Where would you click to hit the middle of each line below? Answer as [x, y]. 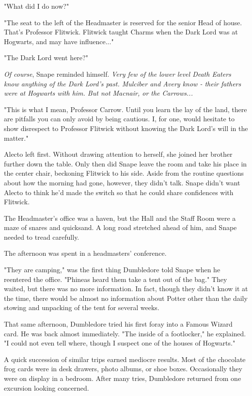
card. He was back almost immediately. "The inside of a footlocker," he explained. [125, 333]
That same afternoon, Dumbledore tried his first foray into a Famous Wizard [118, 324]
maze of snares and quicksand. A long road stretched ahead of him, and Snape [120, 227]
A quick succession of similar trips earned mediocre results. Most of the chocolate [125, 359]
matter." [16, 138]
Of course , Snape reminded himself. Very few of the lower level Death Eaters [118, 74]
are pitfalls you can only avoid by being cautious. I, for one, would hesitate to [119, 119]
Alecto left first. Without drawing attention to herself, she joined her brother [118, 154]
